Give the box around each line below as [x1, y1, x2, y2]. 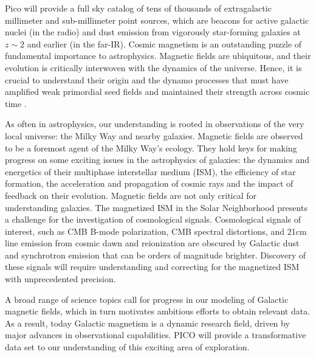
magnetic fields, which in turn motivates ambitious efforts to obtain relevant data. [5, 305, 311, 317]
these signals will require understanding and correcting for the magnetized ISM [5, 260, 300, 273]
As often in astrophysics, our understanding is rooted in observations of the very [5, 117, 304, 130]
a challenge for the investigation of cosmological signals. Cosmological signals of [5, 213, 301, 226]
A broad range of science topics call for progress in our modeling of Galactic [5, 293, 289, 305]
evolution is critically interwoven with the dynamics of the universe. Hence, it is [5, 61, 302, 74]
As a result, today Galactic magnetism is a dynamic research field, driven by [5, 316, 290, 329]
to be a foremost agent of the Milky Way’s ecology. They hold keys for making [5, 141, 297, 154]
